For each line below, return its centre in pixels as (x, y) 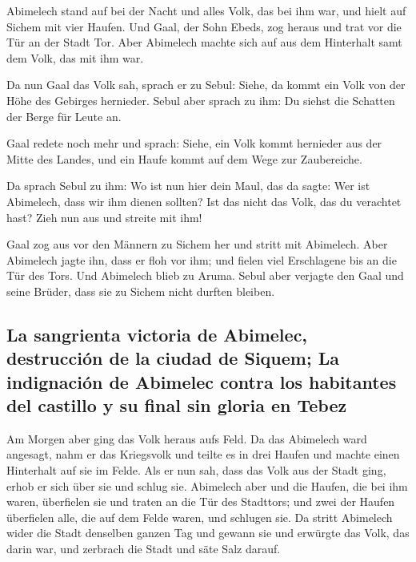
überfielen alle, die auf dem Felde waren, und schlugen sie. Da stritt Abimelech (200, 517)
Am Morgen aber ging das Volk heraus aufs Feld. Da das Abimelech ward (187, 438)
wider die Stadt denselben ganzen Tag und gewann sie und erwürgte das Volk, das (208, 533)
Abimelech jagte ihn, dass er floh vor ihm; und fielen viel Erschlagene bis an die (202, 259)
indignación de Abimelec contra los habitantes (202, 381)
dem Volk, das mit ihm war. (75, 57)
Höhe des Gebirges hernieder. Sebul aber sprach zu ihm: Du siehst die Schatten (201, 100)
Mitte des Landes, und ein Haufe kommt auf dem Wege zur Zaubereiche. (184, 158)
